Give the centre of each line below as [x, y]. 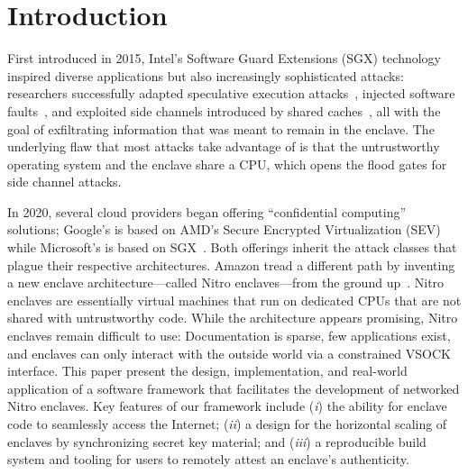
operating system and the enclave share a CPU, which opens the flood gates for [227, 164]
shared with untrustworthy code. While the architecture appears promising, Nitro [233, 318]
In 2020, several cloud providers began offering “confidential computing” [207, 211]
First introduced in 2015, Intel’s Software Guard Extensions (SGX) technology [224, 58]
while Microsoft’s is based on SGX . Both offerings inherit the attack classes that [232, 247]
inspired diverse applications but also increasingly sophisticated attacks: [206, 75]
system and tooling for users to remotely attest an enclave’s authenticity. [208, 459]
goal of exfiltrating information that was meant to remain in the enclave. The [221, 128]
